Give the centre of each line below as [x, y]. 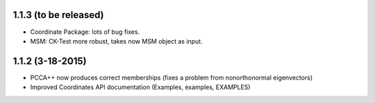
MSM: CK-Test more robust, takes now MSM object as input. [116, 41]
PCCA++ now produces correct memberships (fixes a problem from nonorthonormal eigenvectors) [172, 77]
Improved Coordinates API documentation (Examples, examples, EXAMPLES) [140, 87]
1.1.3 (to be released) [58, 15]
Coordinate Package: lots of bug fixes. [85, 32]
